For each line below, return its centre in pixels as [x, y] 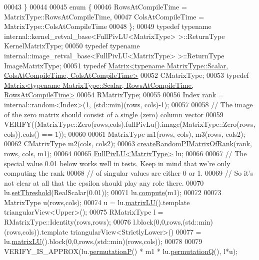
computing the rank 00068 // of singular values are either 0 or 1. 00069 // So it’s [129, 173]
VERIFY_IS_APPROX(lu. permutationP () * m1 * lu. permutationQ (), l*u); [121, 251]
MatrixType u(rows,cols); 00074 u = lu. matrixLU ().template [97, 202]
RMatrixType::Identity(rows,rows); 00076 [67, 222]
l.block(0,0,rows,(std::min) [173, 222]
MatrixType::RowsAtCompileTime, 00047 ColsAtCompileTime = [104, 16]
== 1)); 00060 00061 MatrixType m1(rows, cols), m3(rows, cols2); [143, 133]
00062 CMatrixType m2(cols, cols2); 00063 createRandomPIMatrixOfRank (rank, [128, 143]
